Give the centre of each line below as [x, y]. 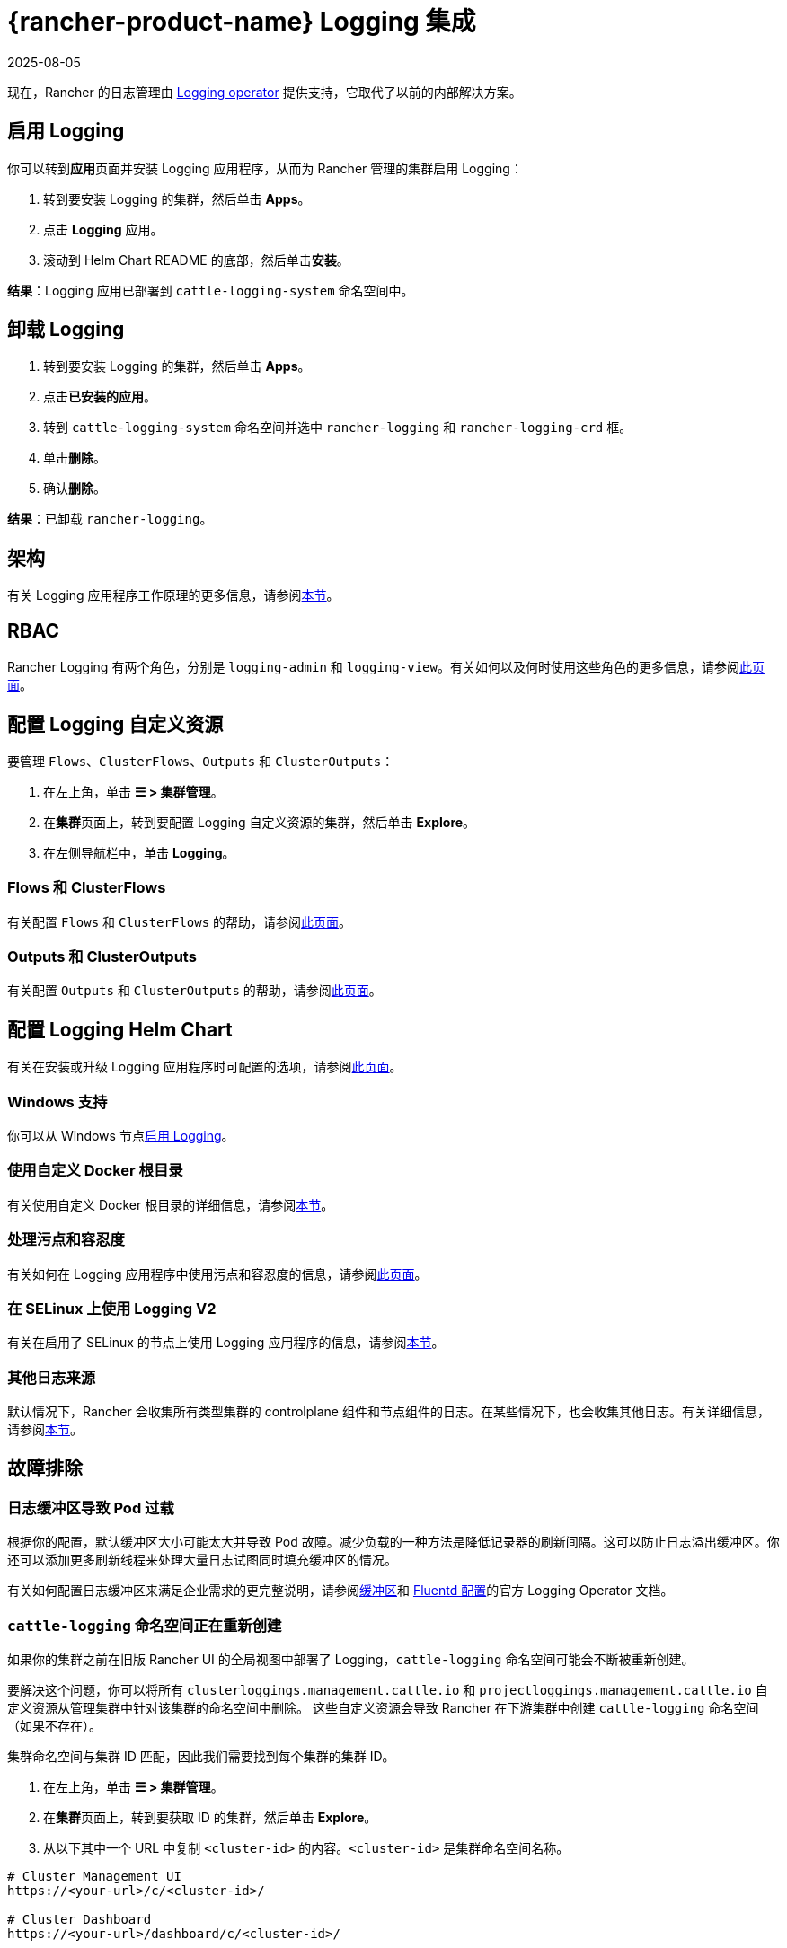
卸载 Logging [66, 330]
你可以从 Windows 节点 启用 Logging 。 [121, 1136]
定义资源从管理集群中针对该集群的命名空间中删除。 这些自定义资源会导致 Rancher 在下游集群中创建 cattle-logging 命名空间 [383, 1708]
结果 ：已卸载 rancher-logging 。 [110, 519]
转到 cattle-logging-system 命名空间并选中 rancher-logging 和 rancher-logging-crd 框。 [338, 428]
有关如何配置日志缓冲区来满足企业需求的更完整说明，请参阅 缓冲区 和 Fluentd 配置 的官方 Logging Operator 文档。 [340, 1591]
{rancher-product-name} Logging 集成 [242, 22]
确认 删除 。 [75, 489]
